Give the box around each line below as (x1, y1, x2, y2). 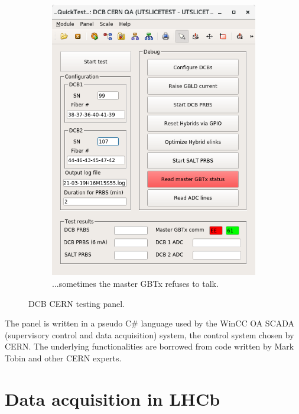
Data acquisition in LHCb (5, 386, 220, 410)
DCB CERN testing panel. (28, 297, 125, 309)
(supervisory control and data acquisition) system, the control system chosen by (5, 328, 294, 341)
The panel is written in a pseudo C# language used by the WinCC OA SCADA (5, 317, 295, 329)
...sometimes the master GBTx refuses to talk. (52, 277, 219, 290)
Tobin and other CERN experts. (5, 352, 122, 364)
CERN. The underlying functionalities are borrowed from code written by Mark (5, 340, 294, 352)
